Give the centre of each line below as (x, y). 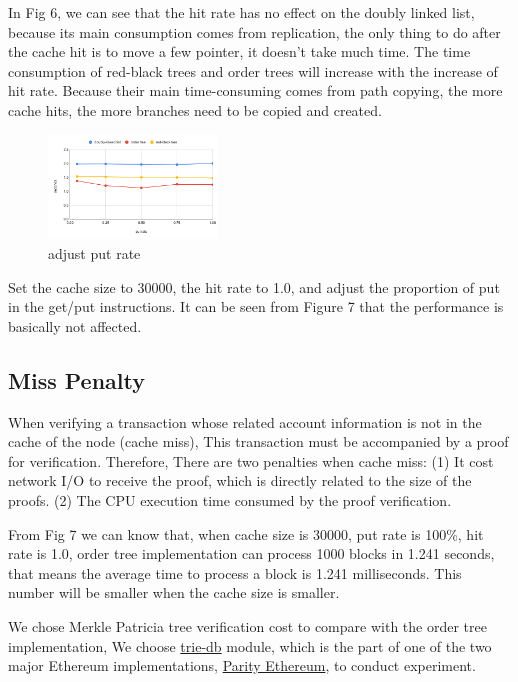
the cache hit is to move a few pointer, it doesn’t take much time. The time (239, 51)
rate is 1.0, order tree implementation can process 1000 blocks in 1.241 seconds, (251, 553)
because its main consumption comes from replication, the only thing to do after (254, 31)
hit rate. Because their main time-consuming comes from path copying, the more (255, 90)
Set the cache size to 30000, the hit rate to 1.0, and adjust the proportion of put (254, 286)
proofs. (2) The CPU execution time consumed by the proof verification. (230, 499)
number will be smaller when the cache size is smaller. (174, 592)
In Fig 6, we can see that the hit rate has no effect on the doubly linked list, (241, 12)
